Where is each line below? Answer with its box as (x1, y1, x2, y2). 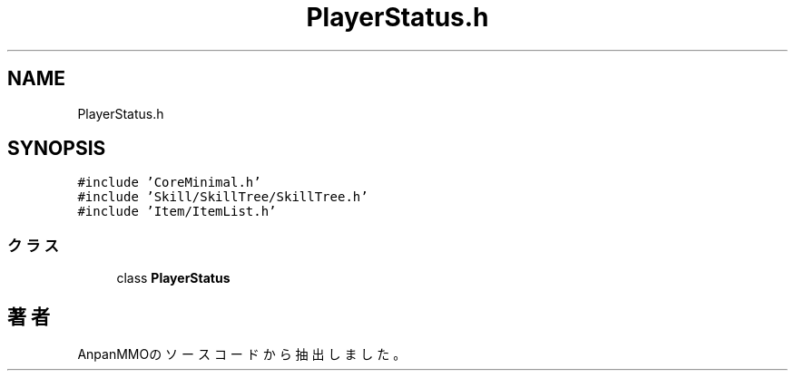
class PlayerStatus (116, 270, 231, 286)
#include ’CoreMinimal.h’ (77, 175, 261, 190)
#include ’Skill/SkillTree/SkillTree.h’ (77, 189, 368, 205)
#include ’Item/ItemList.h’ (77, 204, 277, 219)
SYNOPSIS (7, 137, 106, 160)
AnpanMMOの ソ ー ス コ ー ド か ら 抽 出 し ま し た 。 (77, 346, 407, 363)
